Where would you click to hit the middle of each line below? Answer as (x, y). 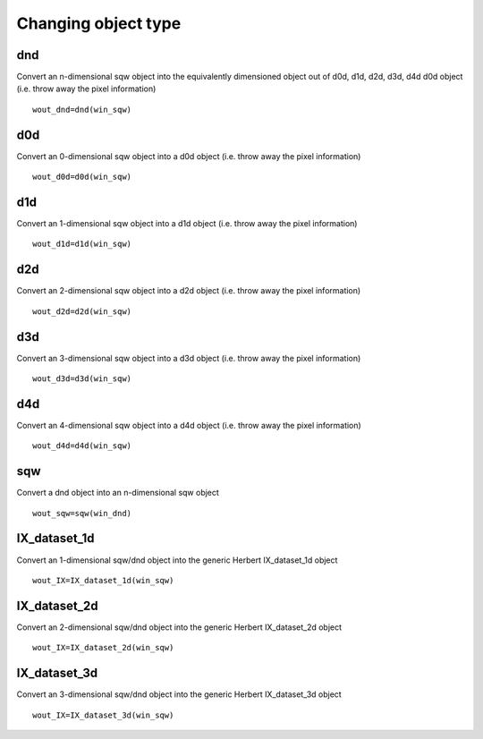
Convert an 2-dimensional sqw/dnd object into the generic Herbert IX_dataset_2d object (179, 627)
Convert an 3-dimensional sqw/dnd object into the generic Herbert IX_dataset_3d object (179, 694)
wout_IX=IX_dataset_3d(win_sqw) (103, 715)
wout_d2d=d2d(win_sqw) (82, 311)
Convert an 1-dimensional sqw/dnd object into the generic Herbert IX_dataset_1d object (177, 560)
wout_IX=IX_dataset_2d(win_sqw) (103, 648)
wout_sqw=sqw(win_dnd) (82, 513)
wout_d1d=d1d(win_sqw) (82, 244)
